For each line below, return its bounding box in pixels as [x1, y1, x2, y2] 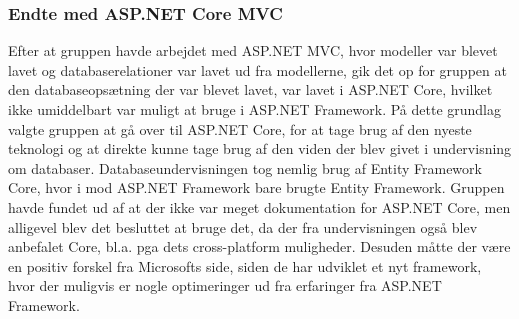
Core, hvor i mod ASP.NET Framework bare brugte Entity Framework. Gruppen [8, 177, 505, 198]
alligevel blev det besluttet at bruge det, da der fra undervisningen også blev [8, 216, 478, 237]
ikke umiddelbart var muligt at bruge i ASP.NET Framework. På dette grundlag [8, 99, 502, 119]
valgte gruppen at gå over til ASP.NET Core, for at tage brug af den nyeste [8, 118, 472, 139]
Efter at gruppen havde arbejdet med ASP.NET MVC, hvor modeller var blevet [8, 40, 498, 61]
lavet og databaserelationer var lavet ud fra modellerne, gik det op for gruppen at [8, 59, 507, 80]
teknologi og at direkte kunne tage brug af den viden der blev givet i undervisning [8, 138, 512, 159]
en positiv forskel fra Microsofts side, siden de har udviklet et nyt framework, [8, 255, 482, 276]
